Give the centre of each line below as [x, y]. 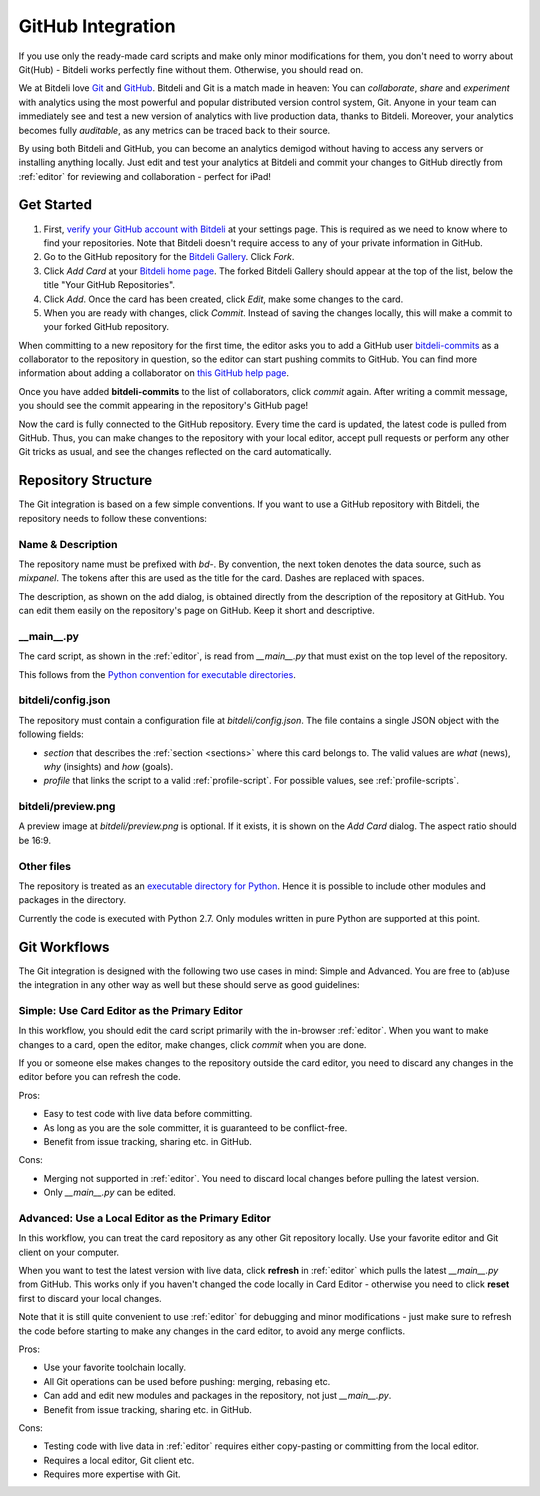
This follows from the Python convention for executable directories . [157, 674]
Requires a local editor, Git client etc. [119, 1460]
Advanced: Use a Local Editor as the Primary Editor [145, 1218]
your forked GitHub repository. [106, 327]
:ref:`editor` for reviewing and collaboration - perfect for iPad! [145, 176]
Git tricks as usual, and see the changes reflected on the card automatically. [175, 452]
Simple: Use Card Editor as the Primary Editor [131, 1010]
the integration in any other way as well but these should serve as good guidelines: [189, 985]
